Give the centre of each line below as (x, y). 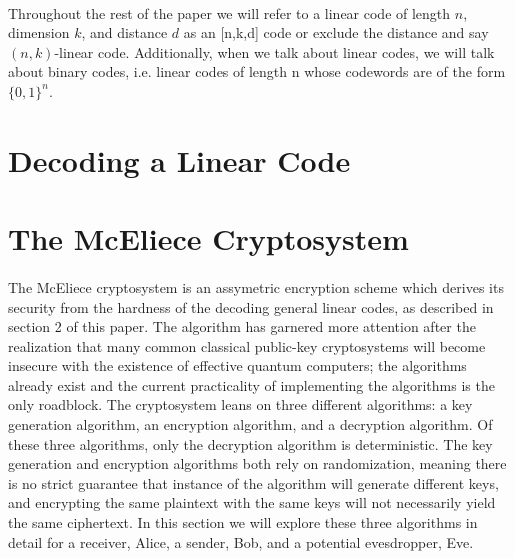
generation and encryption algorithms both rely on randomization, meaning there (257, 463)
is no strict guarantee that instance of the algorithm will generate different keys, (253, 482)
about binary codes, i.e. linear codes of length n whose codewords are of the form (257, 71)
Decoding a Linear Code (179, 159)
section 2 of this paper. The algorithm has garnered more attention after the (242, 326)
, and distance (124, 32)
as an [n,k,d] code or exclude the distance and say (336, 32)
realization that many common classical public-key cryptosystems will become (247, 345)
